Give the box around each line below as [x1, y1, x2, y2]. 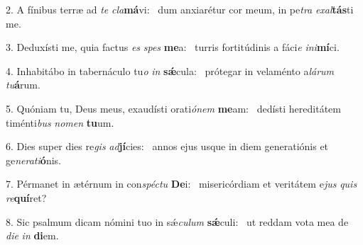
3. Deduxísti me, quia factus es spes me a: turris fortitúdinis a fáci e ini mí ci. [6, 40, 340, 55]
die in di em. [6, 228, 59, 243]
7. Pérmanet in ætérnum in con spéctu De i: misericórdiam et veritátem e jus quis [6, 176, 357, 191]
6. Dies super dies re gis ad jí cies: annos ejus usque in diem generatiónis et [6, 139, 329, 154]
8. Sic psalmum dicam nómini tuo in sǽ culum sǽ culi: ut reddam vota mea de [6, 214, 349, 229]
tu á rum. [6, 77, 40, 92]
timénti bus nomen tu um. [6, 115, 114, 130]
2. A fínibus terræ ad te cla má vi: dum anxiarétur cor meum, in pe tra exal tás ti [6, 2, 354, 16]
